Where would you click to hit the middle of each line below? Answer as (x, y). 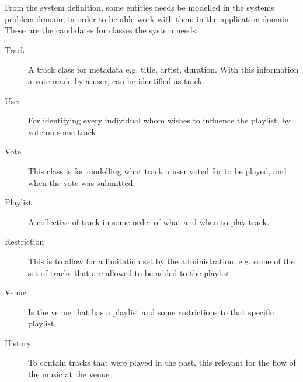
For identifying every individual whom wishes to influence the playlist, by (159, 120)
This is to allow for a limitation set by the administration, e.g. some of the (161, 261)
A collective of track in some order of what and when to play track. (149, 221)
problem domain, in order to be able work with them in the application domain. (148, 18)
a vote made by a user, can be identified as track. (116, 80)
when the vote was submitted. (82, 182)
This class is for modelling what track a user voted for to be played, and (157, 171)
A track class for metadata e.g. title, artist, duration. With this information (163, 69)
